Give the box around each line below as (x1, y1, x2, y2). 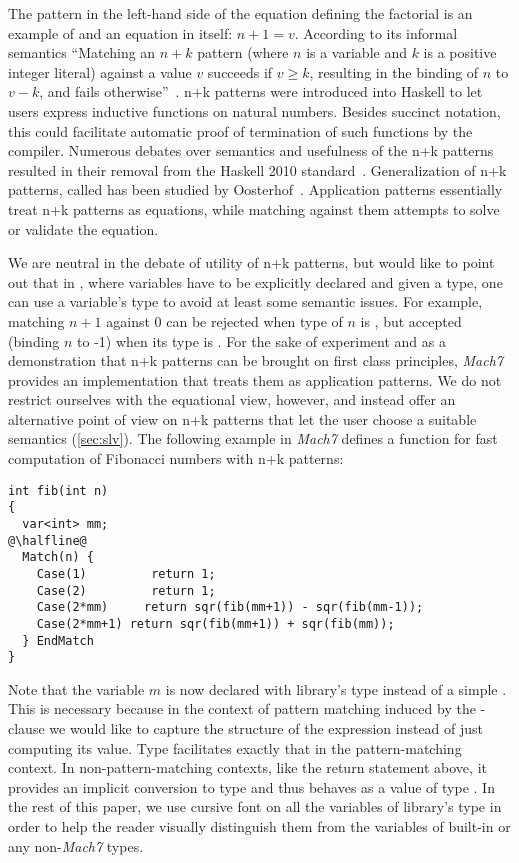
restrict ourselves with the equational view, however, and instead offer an (8, 389, 456, 410)
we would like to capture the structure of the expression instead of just (49, 718, 484, 739)
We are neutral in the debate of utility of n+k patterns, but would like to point (8, 252, 495, 273)
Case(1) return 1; (36, 566, 216, 581)
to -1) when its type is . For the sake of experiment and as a (77, 330, 446, 351)
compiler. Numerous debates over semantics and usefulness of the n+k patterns (8, 140, 494, 161)
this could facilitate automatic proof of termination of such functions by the (8, 120, 473, 141)
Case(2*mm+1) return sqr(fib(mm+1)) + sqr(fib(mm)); (36, 616, 395, 631)
